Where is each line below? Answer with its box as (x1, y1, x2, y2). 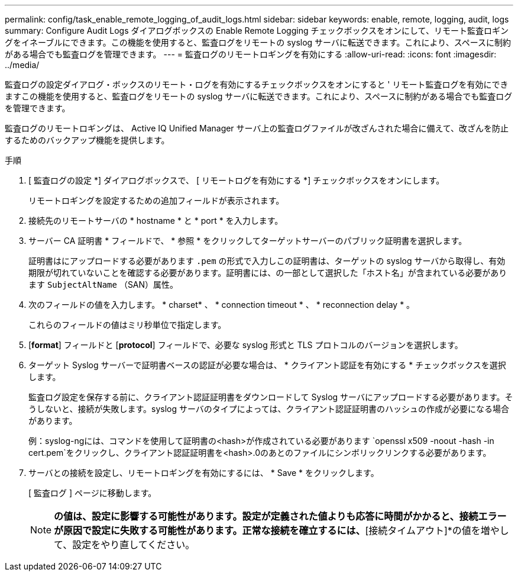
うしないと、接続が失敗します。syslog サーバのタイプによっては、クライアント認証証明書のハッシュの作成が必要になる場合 (28, 404, 509, 414)
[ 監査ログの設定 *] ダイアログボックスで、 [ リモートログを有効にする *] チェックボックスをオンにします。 (28, 175, 445, 185)
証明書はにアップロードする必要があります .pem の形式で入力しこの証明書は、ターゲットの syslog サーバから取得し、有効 (28, 256, 506, 266)
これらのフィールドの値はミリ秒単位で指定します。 (28, 320, 226, 330)
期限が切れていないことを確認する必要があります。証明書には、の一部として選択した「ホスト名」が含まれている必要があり (28, 268, 507, 278)
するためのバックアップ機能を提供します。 (5, 135, 170, 145)
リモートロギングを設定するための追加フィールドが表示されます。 (28, 195, 284, 205)
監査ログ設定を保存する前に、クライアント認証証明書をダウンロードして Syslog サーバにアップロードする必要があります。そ (28, 392, 513, 402)
